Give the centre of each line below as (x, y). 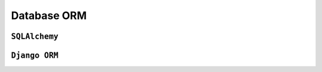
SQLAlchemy (35, 36)
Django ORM (35, 55)
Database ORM (49, 15)
